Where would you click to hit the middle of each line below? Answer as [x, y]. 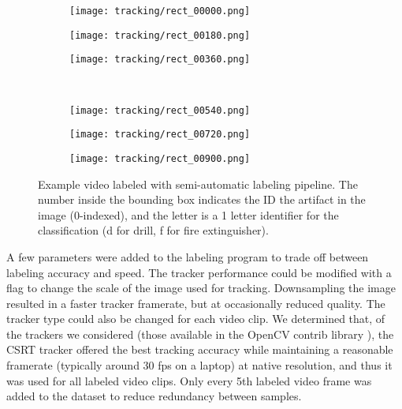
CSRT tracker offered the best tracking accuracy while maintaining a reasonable [200, 349]
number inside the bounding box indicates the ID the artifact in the [202, 199]
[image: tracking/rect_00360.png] [160, 60]
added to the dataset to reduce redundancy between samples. [154, 396]
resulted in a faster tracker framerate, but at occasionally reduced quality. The [196, 303]
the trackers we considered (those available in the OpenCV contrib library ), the [200, 334]
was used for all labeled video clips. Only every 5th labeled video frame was [189, 380]
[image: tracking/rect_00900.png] [160, 158]
